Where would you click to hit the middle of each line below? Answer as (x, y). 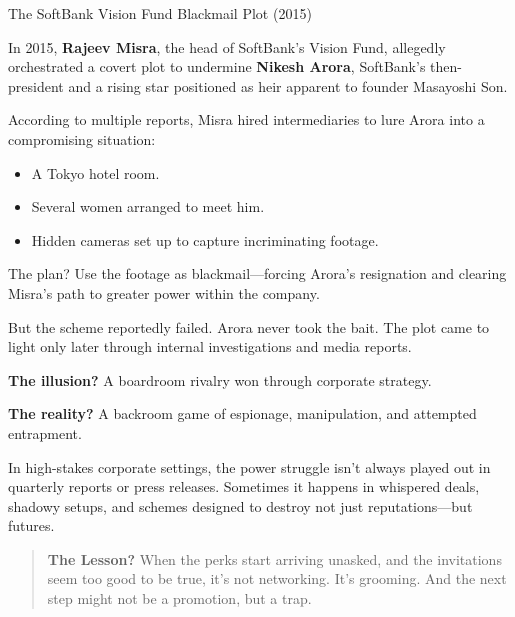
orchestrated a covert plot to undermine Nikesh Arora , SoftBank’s (217, 66)
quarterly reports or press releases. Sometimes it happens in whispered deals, (244, 486)
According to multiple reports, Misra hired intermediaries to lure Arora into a (246, 119)
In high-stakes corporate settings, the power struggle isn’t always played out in (249, 466)
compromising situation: (82, 138)
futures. (31, 525)
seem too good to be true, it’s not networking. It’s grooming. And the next (277, 578)
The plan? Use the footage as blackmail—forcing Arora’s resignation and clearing (257, 273)
